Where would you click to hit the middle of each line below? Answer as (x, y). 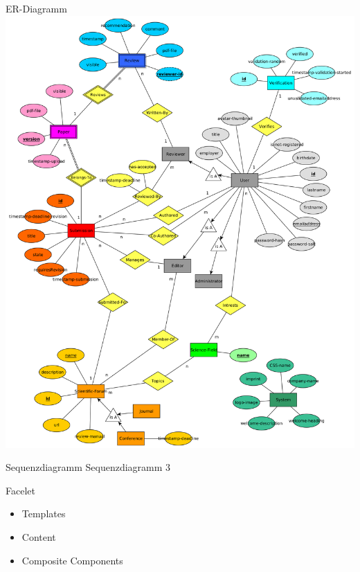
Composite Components (72, 560)
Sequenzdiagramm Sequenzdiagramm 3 (88, 467)
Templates (44, 513)
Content (39, 537)
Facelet (20, 490)
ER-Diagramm (36, 8)
